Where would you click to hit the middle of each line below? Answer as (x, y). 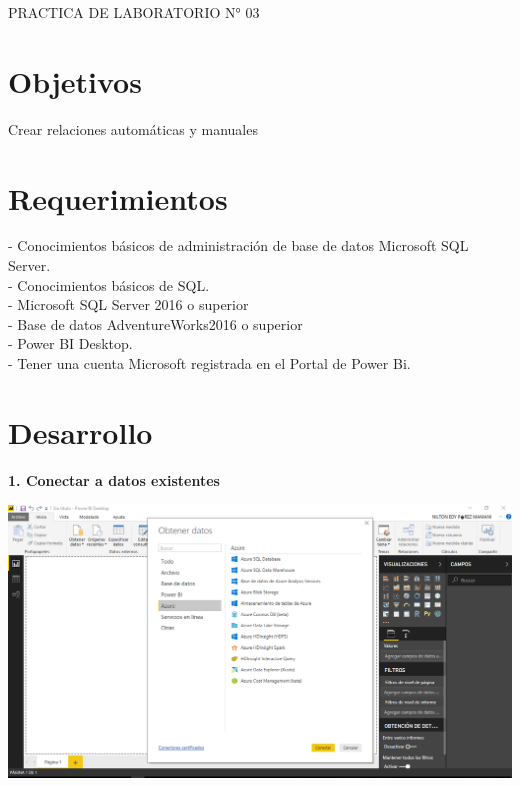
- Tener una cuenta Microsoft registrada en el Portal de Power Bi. (209, 363)
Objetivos (75, 80)
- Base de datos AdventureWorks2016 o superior (155, 323)
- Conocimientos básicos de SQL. (109, 284)
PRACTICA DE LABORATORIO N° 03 (134, 12)
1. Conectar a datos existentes (114, 479)
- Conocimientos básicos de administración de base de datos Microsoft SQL (238, 245)
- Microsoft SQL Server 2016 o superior (128, 304)
